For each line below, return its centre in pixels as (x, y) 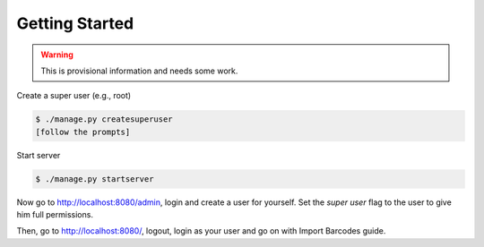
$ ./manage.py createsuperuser (104, 119)
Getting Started (75, 23)
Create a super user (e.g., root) (74, 96)
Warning (57, 55)
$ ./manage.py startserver (95, 179)
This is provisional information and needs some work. (139, 71)
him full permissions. (55, 215)
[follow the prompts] (83, 132)
